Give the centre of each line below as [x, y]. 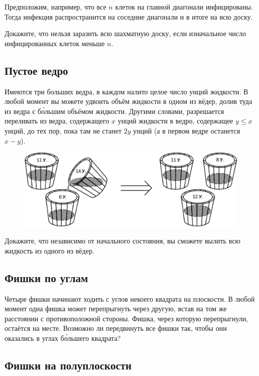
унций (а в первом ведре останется [187, 130]
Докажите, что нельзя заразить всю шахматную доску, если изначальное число [125, 33]
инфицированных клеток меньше [55, 43]
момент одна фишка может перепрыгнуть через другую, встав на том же [116, 308]
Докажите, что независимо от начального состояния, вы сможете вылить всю [122, 241]
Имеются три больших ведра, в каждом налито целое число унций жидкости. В [126, 91]
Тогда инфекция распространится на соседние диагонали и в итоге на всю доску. [129, 16]
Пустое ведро [36, 70]
